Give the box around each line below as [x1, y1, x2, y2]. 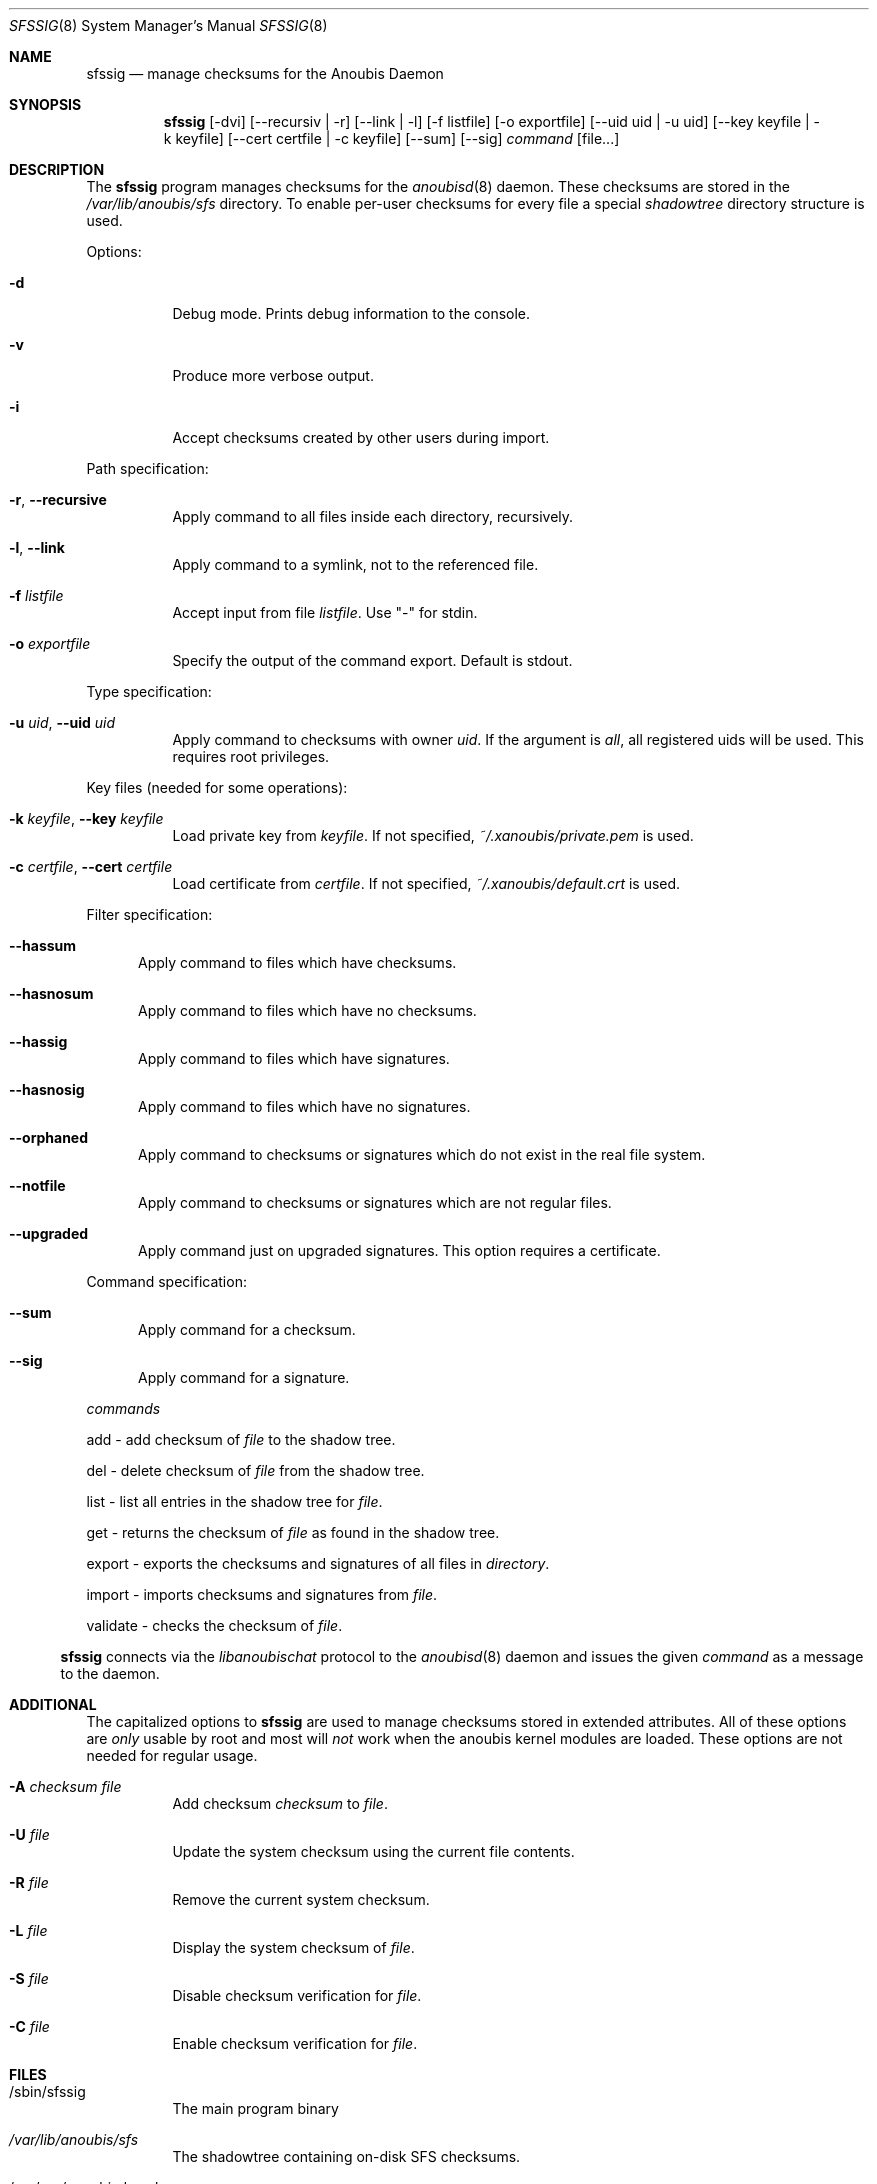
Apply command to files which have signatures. [138, 1050, 450, 1067]
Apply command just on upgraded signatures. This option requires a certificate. [138, 1242, 661, 1259]
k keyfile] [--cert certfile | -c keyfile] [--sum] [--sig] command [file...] [163, 130, 620, 147]
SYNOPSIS [9, 96, 82, 113]
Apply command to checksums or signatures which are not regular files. [138, 1194, 612, 1211]
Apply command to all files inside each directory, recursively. [172, 508, 574, 525]
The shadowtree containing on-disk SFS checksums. [172, 2148, 521, 2165]
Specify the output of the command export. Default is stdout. [172, 652, 573, 669]
